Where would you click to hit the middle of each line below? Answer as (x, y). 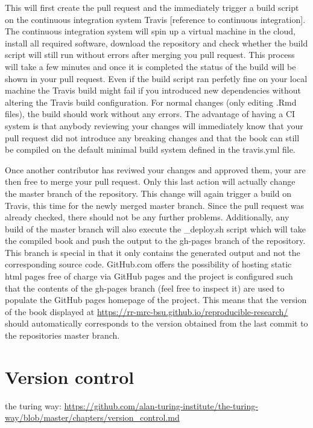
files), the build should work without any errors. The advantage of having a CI (150, 114)
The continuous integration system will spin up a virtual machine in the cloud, (150, 31)
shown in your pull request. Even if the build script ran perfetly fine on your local (156, 78)
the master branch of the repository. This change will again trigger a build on (148, 193)
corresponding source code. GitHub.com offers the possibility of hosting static (148, 264)
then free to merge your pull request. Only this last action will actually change (150, 181)
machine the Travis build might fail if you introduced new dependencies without (153, 90)
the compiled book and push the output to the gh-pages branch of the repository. (155, 241)
